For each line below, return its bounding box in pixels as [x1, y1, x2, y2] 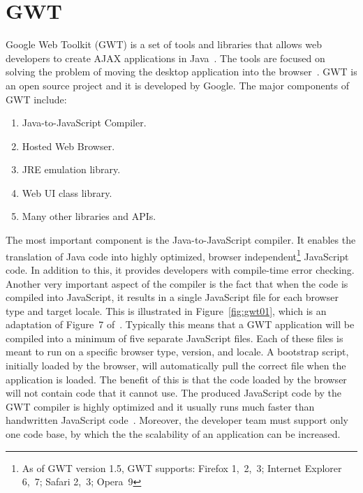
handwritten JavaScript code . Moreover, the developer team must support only [6, 413, 348, 427]
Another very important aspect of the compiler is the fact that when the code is [6, 276, 348, 290]
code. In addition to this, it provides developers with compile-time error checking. [6, 262, 355, 277]
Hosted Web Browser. [22, 138, 115, 153]
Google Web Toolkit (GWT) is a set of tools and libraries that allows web [6, 37, 322, 52]
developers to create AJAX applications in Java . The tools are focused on [6, 50, 325, 65]
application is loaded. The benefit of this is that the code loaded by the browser [6, 371, 347, 386]
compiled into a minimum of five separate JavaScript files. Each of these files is [6, 330, 343, 345]
